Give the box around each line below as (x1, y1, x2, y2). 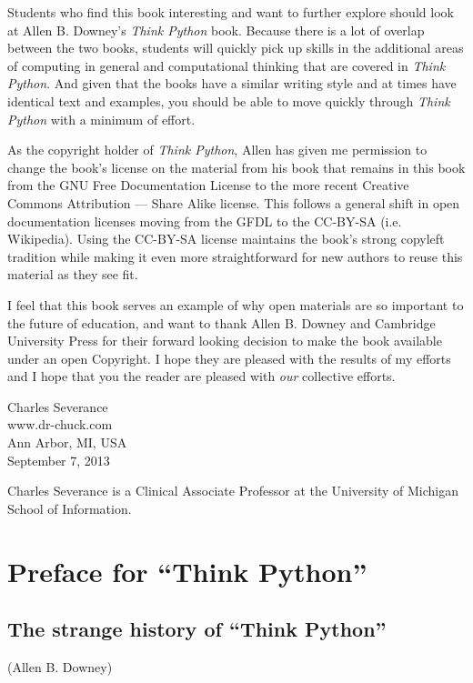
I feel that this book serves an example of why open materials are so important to (7, 295, 464, 314)
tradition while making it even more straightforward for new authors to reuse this (7, 246, 463, 266)
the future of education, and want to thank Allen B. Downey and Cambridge (7, 313, 436, 332)
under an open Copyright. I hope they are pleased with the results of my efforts (7, 348, 451, 367)
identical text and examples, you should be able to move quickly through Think (7, 91, 450, 110)
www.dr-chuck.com (7, 415, 113, 434)
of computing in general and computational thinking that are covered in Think (7, 55, 446, 75)
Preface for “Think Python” (7, 552, 367, 589)
